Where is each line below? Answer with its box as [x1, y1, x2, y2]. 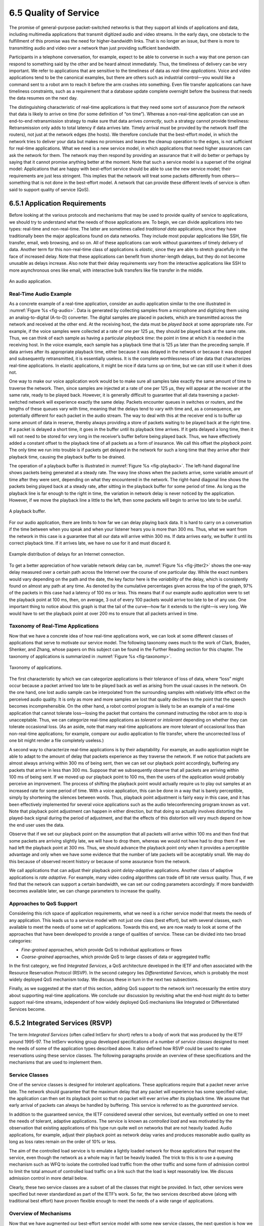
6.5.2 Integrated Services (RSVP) [9, 1019, 112, 1027]
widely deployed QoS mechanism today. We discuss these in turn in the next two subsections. [9, 976, 199, 982]
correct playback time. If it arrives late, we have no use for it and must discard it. [9, 540, 171, 546]
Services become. [9, 1006, 46, 1012]
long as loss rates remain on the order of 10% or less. [9, 1139, 117, 1145]
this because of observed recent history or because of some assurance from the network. [9, 858, 191, 864]
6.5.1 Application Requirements [9, 199, 106, 208]
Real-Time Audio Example [9, 290, 72, 297]
